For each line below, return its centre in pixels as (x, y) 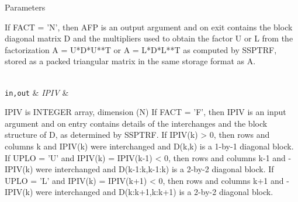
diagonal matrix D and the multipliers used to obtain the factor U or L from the (149, 38)
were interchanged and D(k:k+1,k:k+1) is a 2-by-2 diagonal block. (155, 192)
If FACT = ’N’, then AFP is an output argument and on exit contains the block (149, 27)
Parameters (25, 7)
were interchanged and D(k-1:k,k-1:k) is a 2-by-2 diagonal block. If (155, 169)
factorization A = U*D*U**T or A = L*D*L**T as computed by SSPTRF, (141, 49)
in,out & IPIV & (37, 92)
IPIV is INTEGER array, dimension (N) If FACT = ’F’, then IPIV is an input (145, 112)
